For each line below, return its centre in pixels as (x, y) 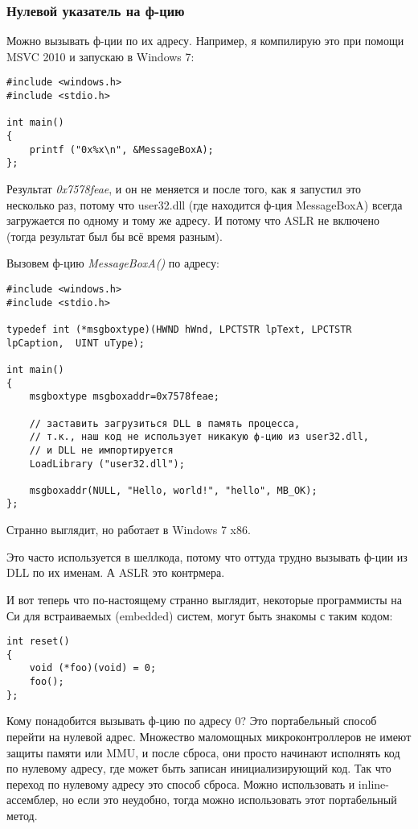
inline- (373, 783)
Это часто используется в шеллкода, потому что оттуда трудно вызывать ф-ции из (207, 556)
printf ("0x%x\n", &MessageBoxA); (121, 149)
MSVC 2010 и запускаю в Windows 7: (100, 56)
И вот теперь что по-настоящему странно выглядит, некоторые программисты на (205, 599)
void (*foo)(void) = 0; (93, 668)
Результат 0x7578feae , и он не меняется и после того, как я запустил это (184, 189)
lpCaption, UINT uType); (76, 343)
